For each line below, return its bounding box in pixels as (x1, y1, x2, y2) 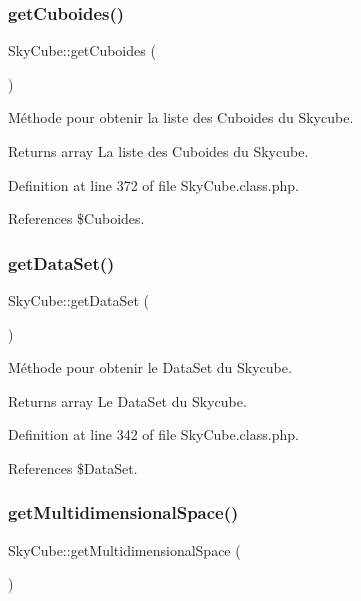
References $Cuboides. (8, 208, 145, 229)
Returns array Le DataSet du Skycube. (8, 390, 247, 411)
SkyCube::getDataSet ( (8, 290, 149, 310)
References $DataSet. (8, 457, 138, 478)
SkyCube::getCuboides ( (8, 40, 156, 61)
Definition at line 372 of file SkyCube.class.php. (8, 174, 299, 195)
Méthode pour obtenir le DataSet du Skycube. (8, 357, 292, 378)
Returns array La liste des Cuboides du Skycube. (8, 141, 309, 161)
